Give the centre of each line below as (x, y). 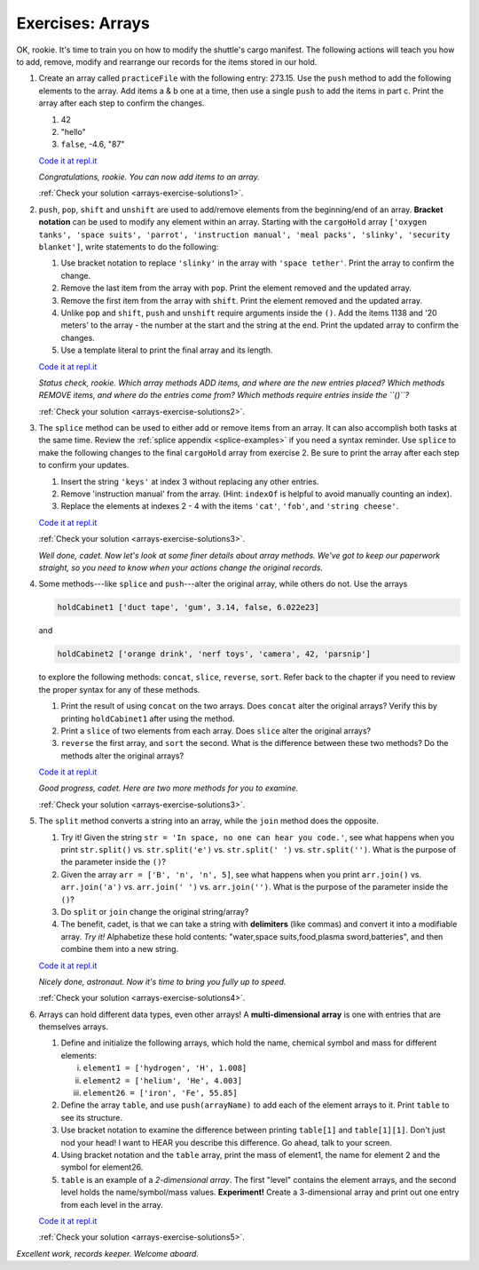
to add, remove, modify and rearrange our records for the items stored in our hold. (167, 61)
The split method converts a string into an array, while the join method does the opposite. (208, 821)
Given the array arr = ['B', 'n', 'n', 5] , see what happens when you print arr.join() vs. (241, 874)
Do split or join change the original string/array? (155, 911)
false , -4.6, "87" (93, 144)
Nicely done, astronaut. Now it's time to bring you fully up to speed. (162, 981)
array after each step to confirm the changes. (122, 103)
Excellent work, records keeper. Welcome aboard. (108, 1253)
